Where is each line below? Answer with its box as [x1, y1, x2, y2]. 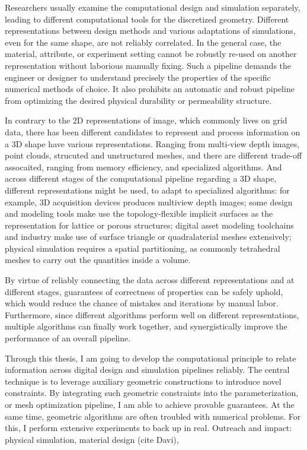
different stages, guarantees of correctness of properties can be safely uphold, [5, 285, 283, 297]
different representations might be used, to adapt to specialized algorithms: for [5, 183, 290, 196]
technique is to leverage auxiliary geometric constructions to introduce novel [5, 375, 282, 387]
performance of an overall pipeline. [5, 332, 131, 344]
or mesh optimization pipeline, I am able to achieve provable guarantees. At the [5, 398, 295, 410]
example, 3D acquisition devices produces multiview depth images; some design [5, 195, 293, 208]
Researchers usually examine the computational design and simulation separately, [5, 1, 300, 13]
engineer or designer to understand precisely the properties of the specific [5, 71, 271, 83]
